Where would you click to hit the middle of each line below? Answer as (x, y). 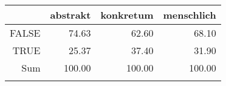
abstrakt (70, 15)
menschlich (190, 15)
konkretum (127, 15)
